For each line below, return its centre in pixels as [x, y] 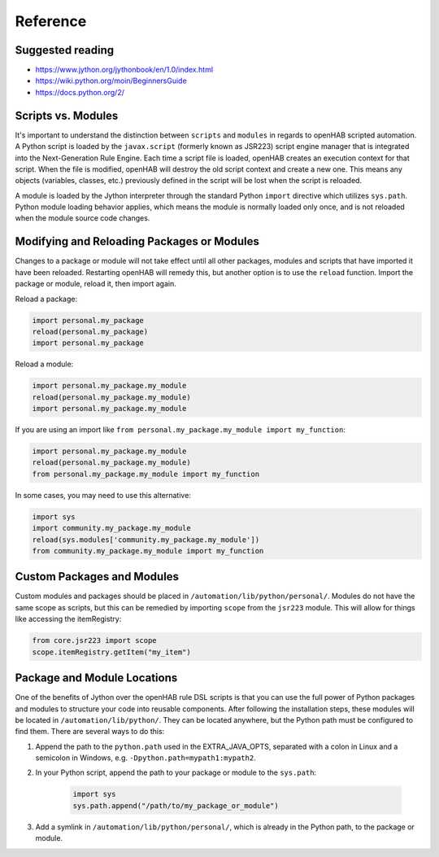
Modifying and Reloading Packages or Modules [137, 241]
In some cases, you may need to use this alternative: [103, 495]
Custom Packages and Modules [97, 577]
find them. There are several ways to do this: [90, 732]
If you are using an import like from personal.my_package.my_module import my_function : [180, 430]
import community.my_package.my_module [111, 528]
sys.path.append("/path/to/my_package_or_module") [176, 805]
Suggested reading [65, 50]
